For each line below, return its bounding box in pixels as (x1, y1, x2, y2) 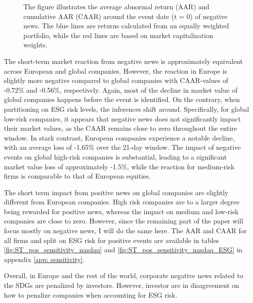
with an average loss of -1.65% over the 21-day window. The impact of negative (4, 142, 241, 152)
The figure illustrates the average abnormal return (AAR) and (23, 1, 210, 11)
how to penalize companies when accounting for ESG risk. (4, 289, 177, 300)
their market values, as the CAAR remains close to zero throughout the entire (4, 123, 237, 133)
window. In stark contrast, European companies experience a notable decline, (4, 132, 235, 142)
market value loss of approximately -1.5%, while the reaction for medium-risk (4, 161, 234, 171)
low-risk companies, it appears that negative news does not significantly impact (4, 113, 241, 123)
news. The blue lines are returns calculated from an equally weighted (23, 20, 229, 31)
